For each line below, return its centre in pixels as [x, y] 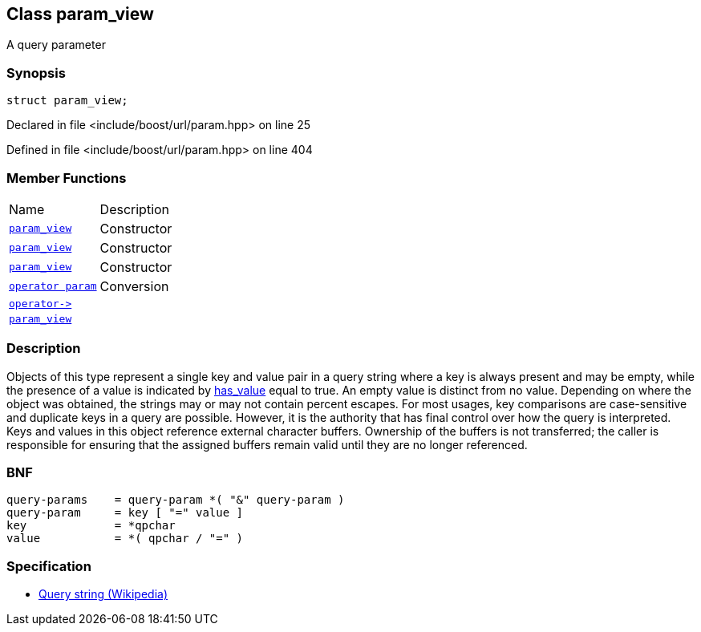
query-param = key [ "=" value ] [125, 513]
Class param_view [80, 14]
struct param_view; [67, 101]
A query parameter [56, 45]
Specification [49, 566]
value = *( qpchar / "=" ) [125, 539]
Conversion [134, 286]
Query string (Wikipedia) [103, 594]
